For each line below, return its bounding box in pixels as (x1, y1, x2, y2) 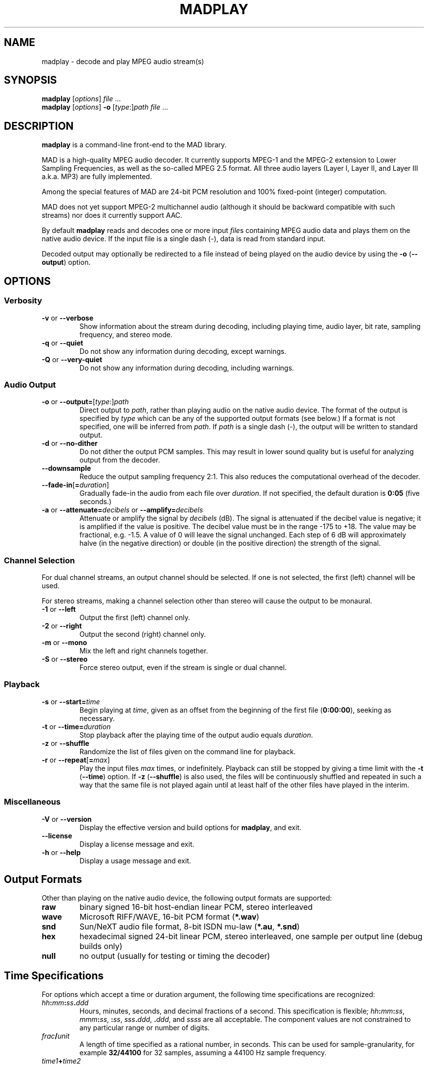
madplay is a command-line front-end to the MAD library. (42, 140, 227, 149)
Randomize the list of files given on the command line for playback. (79, 747, 296, 756)
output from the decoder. (79, 456, 160, 464)
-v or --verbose (42, 313, 93, 322)
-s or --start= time (42, 697, 100, 706)
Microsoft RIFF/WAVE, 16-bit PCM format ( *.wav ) (79, 912, 259, 922)
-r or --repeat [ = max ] (42, 755, 110, 764)
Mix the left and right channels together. (79, 647, 208, 655)
